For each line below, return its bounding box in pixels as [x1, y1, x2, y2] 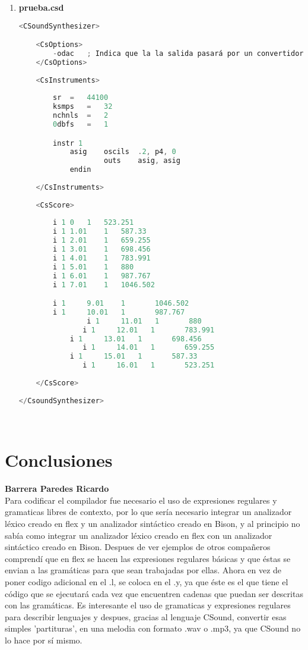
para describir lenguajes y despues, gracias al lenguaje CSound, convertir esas [5, 610, 287, 623]
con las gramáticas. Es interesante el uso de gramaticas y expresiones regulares [5, 599, 291, 611]
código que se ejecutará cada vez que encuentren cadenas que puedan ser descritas [5, 587, 303, 599]
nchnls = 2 [53, 111, 109, 120]
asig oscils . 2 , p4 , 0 [69, 147, 176, 156]
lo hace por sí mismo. [5, 634, 82, 646]
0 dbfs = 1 [53, 120, 109, 128]
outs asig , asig [103, 156, 180, 165]
